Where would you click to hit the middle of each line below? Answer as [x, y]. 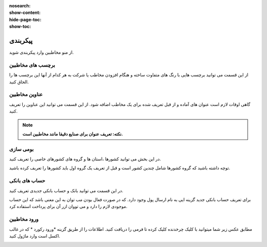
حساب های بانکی [27, 181]
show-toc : [20, 27]
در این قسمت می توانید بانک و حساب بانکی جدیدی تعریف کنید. [66, 190]
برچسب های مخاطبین [32, 65]
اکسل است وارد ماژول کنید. [35, 236]
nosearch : [20, 6]
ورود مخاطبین [24, 219]
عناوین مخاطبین [26, 95]
